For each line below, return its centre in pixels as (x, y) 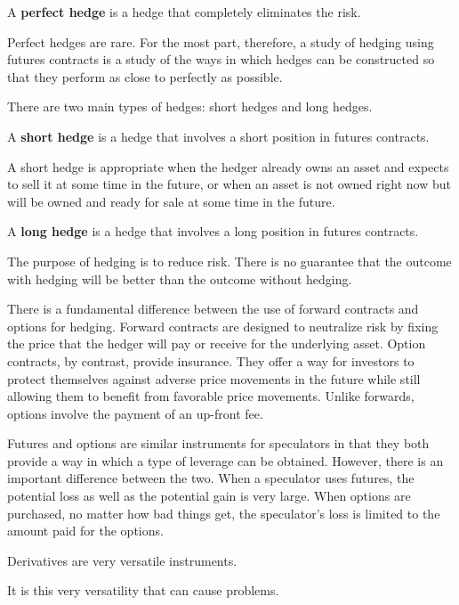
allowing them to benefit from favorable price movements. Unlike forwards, (211, 396)
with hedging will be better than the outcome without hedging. (180, 278)
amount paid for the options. (85, 531)
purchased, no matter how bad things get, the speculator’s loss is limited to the (224, 513)
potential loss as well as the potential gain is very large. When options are (209, 496)
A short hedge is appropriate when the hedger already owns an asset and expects (228, 166)
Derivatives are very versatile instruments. (122, 560)
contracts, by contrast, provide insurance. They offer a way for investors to (211, 360)
